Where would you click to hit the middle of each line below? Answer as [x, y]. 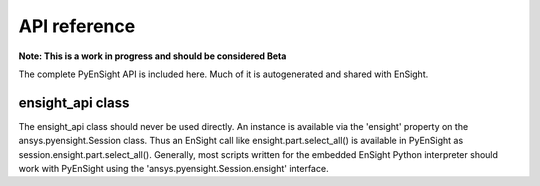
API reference [77, 26]
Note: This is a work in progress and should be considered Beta [152, 56]
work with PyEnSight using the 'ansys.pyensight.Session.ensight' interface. [173, 169]
